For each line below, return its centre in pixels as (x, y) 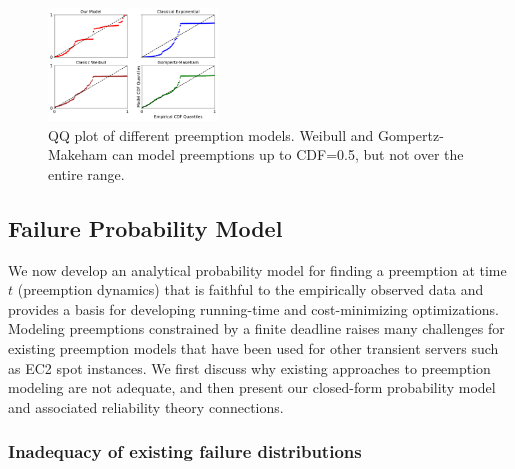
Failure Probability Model (145, 227)
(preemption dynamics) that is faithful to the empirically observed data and (250, 289)
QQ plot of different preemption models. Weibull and (211, 134)
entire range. (86, 173)
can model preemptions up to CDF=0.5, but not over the (288, 154)
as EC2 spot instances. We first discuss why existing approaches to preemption (249, 367)
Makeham (78, 154)
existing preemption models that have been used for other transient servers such (253, 348)
